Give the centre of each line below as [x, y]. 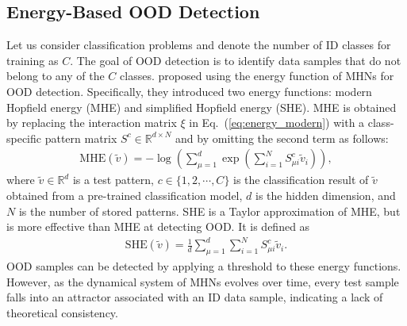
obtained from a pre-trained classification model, [125, 195]
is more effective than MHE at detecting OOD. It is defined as [158, 226]
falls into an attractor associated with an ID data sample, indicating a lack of [195, 297]
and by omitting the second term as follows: [282, 138]
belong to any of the [56, 76]
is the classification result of [301, 180]
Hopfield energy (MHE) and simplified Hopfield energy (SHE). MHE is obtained [202, 107]
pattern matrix [81, 138]
